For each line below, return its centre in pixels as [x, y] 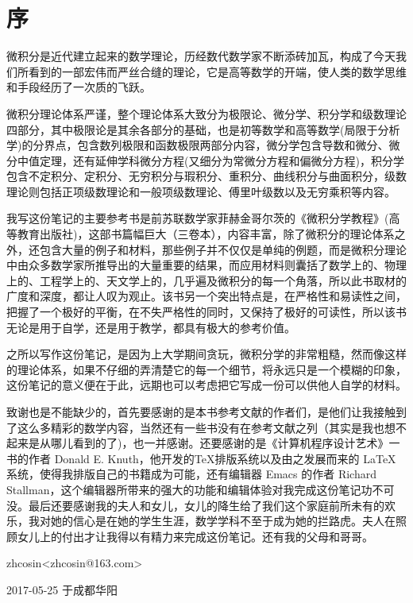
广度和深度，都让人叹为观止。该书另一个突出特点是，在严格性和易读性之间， [206, 296]
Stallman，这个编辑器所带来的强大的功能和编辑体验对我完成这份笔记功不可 [201, 489]
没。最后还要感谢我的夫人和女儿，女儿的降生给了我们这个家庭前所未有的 [195, 505]
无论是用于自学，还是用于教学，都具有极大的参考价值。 [151, 327]
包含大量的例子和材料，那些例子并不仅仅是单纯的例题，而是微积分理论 [223, 249]
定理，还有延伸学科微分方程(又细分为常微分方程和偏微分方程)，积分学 [222, 160]
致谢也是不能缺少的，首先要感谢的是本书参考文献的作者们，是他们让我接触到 [206, 412]
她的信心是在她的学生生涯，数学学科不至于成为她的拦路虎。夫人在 [223, 521]
